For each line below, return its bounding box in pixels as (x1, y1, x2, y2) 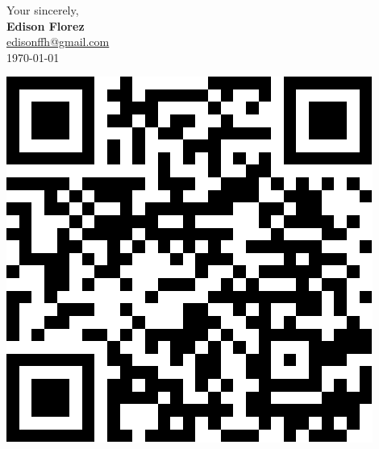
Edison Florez (6, 17, 85, 34)
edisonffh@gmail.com (6, 33, 110, 50)
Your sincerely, (6, 2, 79, 18)
